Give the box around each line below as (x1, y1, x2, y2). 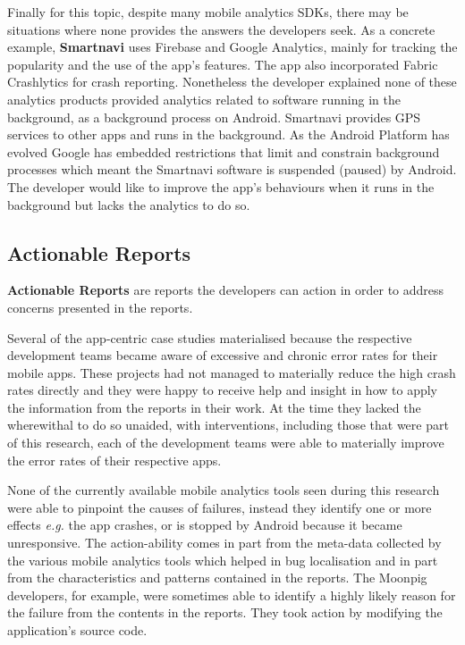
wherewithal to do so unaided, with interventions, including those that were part (7, 415, 449, 434)
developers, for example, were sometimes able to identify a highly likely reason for (7, 585, 456, 604)
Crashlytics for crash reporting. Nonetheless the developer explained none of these (7, 72, 457, 91)
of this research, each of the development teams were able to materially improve (7, 433, 444, 452)
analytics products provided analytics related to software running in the (7, 89, 401, 108)
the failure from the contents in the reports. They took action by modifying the (7, 603, 443, 622)
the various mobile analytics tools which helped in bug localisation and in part (7, 550, 438, 569)
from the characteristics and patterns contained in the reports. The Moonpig (7, 568, 427, 587)
